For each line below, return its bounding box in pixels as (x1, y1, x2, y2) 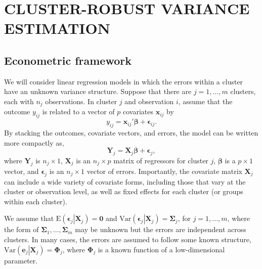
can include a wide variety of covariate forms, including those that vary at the (4, 176, 246, 187)
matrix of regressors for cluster (113, 155, 208, 165)
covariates (122, 106, 153, 117)
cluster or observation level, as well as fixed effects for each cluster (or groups (4, 186, 243, 197)
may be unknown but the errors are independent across (75, 224, 246, 235)
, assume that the (178, 96, 233, 106)
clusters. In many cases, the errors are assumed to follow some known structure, (4, 234, 251, 244)
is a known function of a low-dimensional (98, 244, 225, 254)
